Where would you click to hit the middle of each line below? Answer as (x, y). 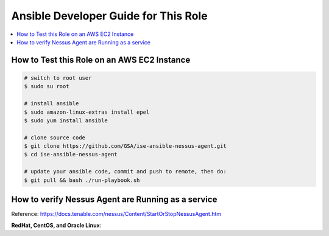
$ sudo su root (47, 86)
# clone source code (55, 137)
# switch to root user (58, 78)
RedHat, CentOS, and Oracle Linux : (56, 225)
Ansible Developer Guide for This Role (109, 16)
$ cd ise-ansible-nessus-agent (71, 154)
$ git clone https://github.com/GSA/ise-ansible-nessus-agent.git (125, 146)
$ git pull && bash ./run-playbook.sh (82, 180)
